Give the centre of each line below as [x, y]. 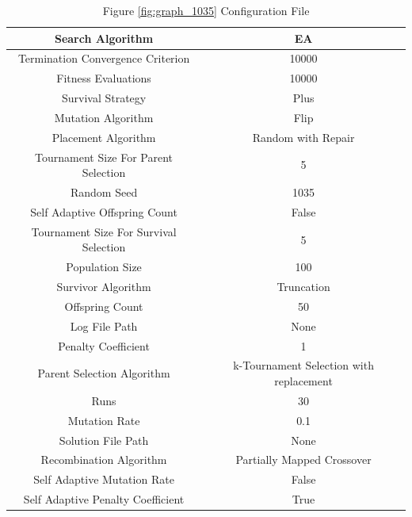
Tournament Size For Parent [104, 157]
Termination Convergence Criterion [104, 58]
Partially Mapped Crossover [303, 460]
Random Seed [104, 192]
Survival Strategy [104, 98]
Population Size [104, 267]
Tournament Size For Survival [104, 231]
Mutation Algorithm [104, 117]
